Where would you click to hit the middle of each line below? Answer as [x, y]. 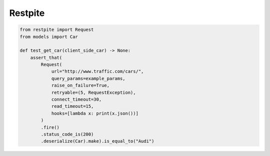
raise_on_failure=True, [80, 85]
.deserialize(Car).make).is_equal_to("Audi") [97, 141]
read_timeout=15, [72, 106]
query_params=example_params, [88, 78]
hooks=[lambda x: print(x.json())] [95, 113]
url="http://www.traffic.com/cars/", [97, 72]
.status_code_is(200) [67, 134]
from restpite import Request [57, 30]
